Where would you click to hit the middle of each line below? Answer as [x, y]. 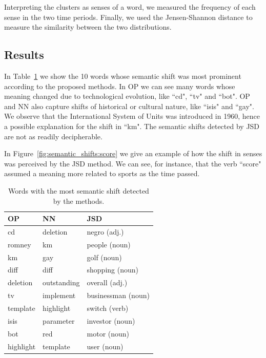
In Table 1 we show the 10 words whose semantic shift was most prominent [123, 76]
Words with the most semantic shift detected [79, 190]
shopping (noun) [112, 270]
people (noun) [109, 244]
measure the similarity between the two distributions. [88, 27]
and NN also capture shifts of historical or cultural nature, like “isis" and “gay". [129, 106]
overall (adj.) [107, 282]
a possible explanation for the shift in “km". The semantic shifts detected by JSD [132, 126]
